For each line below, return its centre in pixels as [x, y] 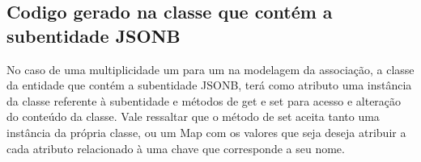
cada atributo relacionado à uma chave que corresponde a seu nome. [176, 148]
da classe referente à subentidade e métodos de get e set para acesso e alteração [204, 100]
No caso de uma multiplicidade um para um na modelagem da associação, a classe [210, 69]
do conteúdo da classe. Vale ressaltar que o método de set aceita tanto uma [193, 116]
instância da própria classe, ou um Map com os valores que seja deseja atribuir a [206, 132]
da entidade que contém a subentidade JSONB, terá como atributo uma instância [209, 85]
